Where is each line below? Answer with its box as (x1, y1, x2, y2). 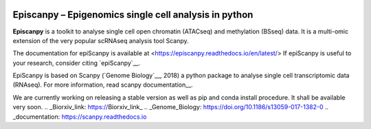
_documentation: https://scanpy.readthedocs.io (12, 113, 147, 121)
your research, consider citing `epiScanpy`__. (12, 59, 141, 67)
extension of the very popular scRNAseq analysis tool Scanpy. (12, 36, 189, 44)
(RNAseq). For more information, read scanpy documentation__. (12, 81, 194, 89)
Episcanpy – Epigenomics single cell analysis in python (12, 9, 254, 20)
